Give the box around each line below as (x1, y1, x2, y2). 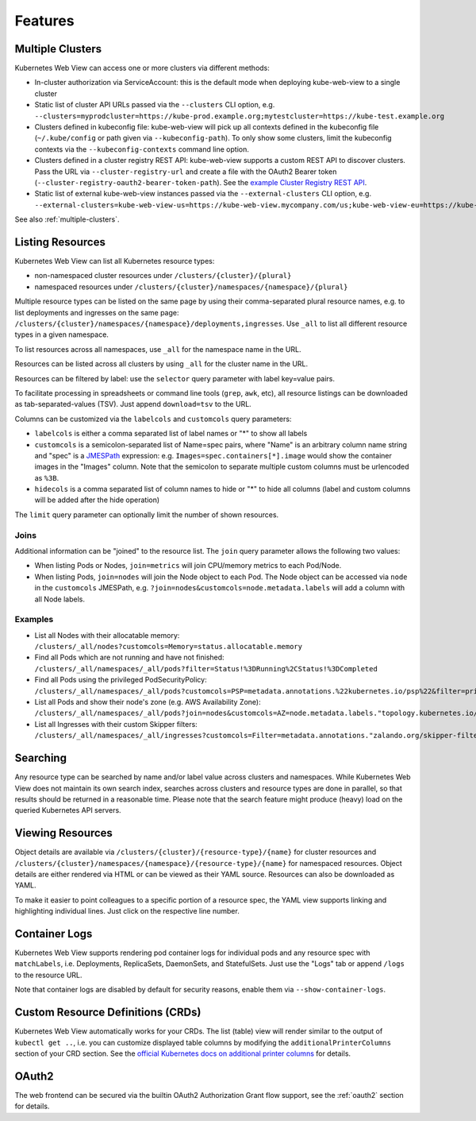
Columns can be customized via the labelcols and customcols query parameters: (14, 414, 292, 423)
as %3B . (34, 473, 59, 482)
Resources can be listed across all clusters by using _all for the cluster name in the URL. (14, 359, 309, 369)
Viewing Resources (14, 826, 113, 840)
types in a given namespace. (14, 330, 109, 339)
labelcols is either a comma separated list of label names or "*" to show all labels (34, 429, 308, 439)
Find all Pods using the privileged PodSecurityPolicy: (34, 675, 207, 685)
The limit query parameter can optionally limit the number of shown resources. (14, 509, 279, 520)
